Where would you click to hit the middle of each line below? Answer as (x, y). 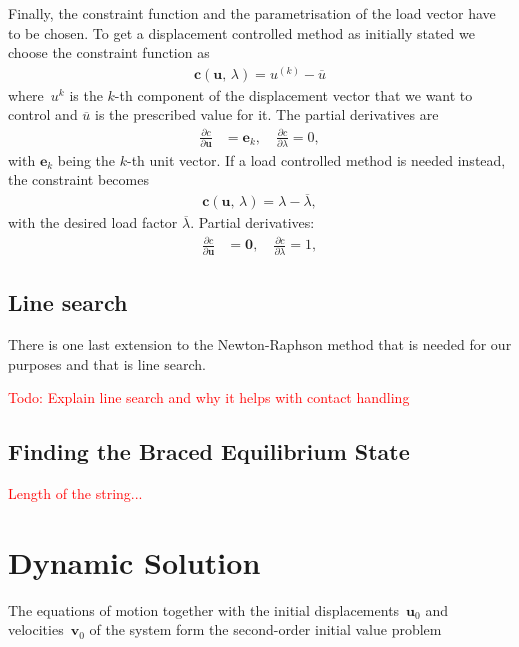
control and (43, 114)
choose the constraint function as (109, 52)
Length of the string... (75, 492)
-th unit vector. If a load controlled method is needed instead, (316, 159)
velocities (36, 629)
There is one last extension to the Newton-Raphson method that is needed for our (260, 343)
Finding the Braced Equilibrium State (209, 451)
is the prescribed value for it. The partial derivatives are (267, 114)
